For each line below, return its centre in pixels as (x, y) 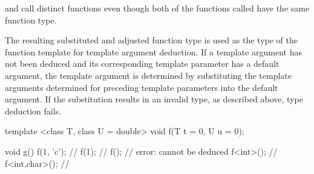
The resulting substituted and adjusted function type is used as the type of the (151, 40)
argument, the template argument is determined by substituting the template (149, 75)
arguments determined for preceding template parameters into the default (142, 87)
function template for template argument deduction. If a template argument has (153, 51)
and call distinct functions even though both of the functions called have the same (157, 8)
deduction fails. (33, 110)
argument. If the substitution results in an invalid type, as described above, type (154, 99)
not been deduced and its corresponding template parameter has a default (142, 64)
